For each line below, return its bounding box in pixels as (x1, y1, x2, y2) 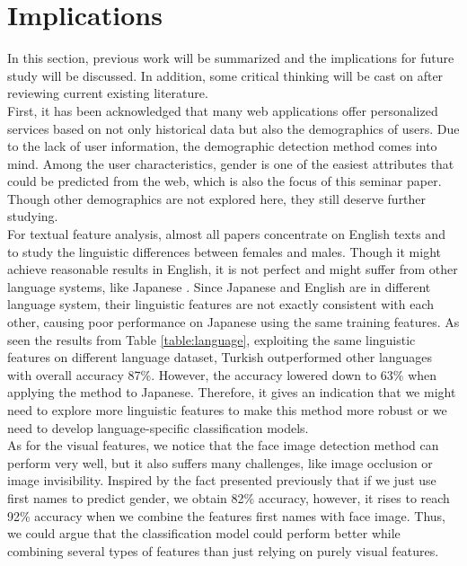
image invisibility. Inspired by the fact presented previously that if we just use (7, 471, 436, 490)
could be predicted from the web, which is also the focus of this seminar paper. (7, 172, 442, 190)
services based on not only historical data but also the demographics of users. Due (7, 119, 460, 137)
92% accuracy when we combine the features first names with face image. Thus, (7, 506, 446, 525)
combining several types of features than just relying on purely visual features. (7, 541, 439, 560)
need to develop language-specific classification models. (7, 418, 309, 437)
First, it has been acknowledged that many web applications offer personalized (7, 101, 438, 119)
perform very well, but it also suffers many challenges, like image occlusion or (7, 453, 433, 472)
